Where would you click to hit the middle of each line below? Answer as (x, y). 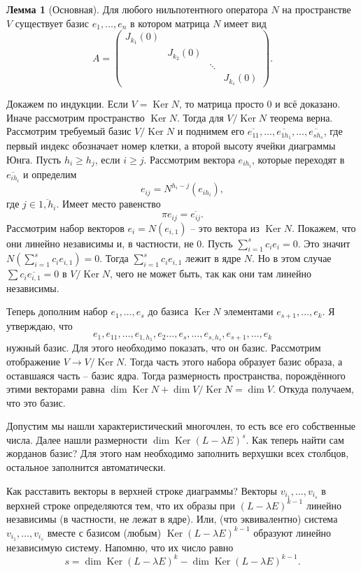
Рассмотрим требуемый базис (69, 131)
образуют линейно (292, 532)
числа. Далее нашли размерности (77, 439)
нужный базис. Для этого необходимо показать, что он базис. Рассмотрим (164, 348)
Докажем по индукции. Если (67, 103)
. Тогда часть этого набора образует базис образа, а (233, 361)
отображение (33, 361)
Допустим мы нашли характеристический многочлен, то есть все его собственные (181, 426)
